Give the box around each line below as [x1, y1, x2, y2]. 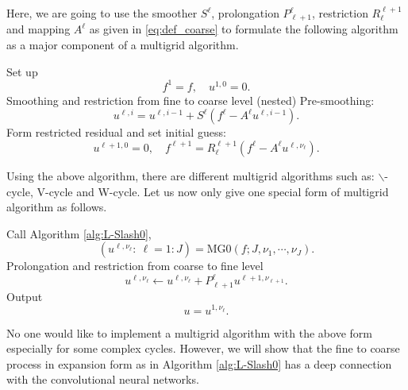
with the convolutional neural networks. [6, 371, 199, 388]
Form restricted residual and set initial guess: [6, 124, 226, 141]
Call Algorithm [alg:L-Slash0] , [6, 225, 152, 241]
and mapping [6, 21, 71, 37]
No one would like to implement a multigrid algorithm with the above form [6, 324, 372, 341]
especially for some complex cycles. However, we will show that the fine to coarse [6, 340, 400, 357]
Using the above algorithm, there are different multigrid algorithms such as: [6, 167, 375, 183]
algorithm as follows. [6, 199, 107, 215]
